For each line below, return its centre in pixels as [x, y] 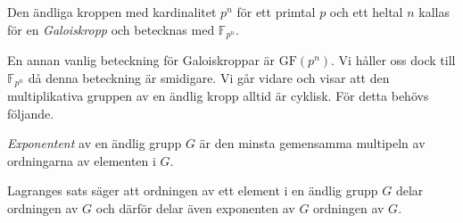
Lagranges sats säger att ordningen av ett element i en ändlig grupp [193, 190]
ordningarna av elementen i [82, 160]
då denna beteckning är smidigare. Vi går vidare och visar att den [209, 77]
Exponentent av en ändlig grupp [95, 143]
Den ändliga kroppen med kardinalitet [112, 12]
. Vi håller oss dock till [393, 60]
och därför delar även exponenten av [195, 208]
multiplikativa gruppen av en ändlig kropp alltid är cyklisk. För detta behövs [218, 96]
